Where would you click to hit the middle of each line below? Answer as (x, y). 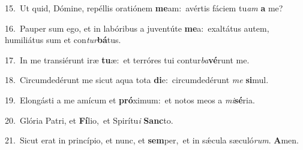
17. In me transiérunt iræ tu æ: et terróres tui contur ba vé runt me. (127, 59)
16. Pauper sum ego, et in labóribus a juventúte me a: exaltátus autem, (137, 28)
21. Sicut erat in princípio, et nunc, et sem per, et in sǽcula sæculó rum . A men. (152, 140)
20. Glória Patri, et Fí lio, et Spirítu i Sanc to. (89, 120)
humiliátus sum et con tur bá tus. (63, 40)
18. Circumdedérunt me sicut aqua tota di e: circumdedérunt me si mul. (137, 80)
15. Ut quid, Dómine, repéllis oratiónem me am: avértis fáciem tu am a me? (144, 8)
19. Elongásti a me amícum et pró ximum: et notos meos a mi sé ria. (130, 100)
